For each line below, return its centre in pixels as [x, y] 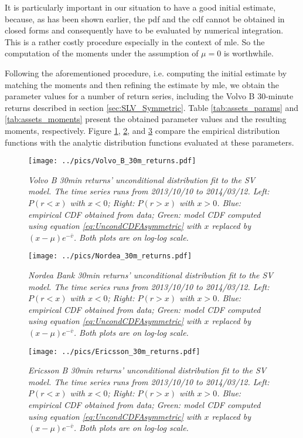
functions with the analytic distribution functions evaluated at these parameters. [149, 142]
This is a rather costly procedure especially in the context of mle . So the [135, 41]
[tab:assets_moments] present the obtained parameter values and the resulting [146, 119]
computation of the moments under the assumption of [102, 53]
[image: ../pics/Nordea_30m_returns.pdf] [110, 256]
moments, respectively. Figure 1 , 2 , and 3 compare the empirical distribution [142, 130]
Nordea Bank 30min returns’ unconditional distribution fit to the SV [151, 275]
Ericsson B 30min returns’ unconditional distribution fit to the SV [147, 370]
